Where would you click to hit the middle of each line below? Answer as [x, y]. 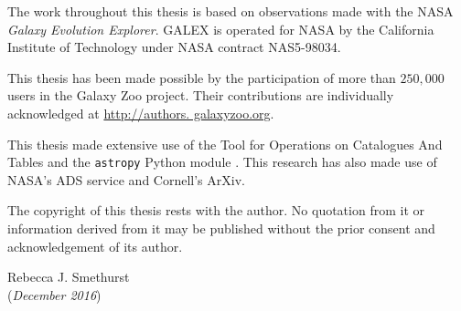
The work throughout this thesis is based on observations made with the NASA [230, 11]
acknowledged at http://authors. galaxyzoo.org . [141, 113]
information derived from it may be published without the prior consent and [221, 228]
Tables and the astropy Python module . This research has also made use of [222, 162]
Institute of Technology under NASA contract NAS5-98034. [174, 47]
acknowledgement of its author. [95, 246]
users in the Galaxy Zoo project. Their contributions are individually [201, 95]
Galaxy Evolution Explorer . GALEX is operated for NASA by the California [221, 29]
